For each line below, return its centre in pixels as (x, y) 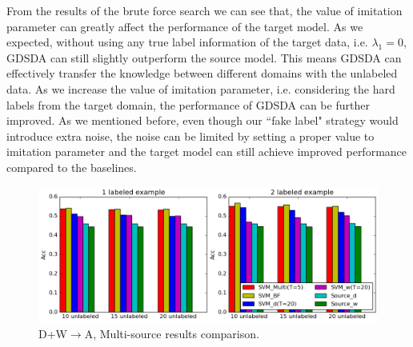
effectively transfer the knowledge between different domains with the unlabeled (202, 73)
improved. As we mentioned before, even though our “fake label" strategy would (202, 120)
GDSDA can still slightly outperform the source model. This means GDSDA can (204, 57)
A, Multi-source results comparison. (172, 333)
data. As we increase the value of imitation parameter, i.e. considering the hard (201, 88)
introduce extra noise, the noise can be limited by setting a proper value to (190, 136)
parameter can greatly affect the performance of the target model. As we (185, 26)
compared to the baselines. (72, 167)
